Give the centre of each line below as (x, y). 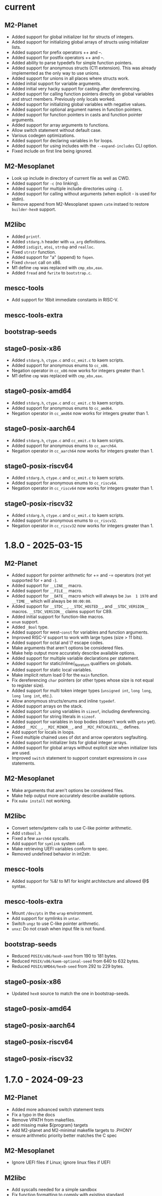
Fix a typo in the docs (33, 1114)
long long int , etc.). (32, 696)
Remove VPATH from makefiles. (44, 1120)
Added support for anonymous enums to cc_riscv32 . (64, 521)
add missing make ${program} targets (50, 1125)
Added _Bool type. (30, 627)
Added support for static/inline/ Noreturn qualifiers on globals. (72, 664)
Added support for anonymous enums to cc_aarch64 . (64, 446)
